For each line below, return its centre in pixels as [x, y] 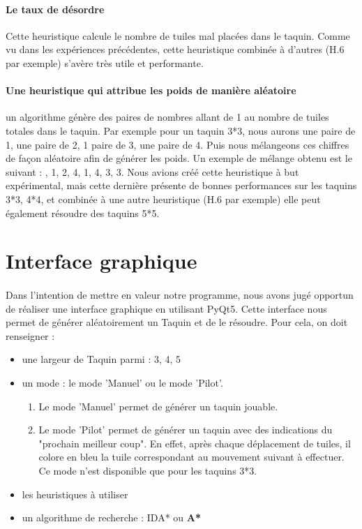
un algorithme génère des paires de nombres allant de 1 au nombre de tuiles [167, 117]
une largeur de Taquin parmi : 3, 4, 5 [101, 359]
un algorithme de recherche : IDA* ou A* [111, 517]
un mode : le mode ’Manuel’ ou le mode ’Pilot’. [122, 383]
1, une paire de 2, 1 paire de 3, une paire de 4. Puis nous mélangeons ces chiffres [178, 144]
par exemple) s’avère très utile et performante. [105, 62]
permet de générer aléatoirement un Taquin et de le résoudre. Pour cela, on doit [177, 322]
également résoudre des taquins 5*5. [83, 213]
